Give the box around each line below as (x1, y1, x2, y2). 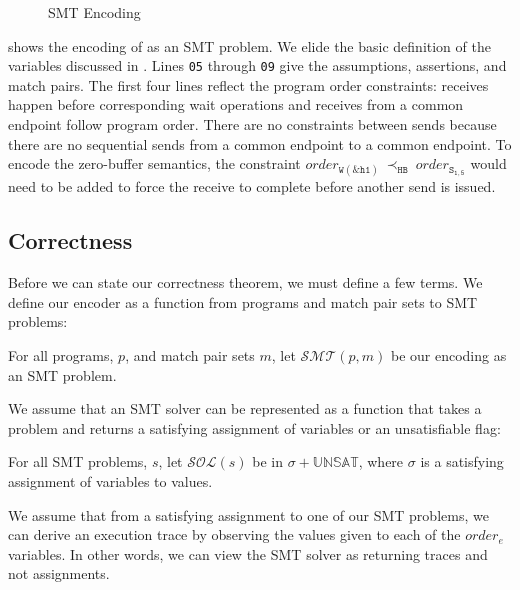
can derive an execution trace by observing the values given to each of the (8, 524, 461, 545)
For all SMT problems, (8, 451, 148, 472)
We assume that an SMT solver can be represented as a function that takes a (8, 398, 482, 419)
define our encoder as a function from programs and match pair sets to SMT (8, 291, 478, 312)
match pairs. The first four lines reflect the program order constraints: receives (8, 74, 489, 95)
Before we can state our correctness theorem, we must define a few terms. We (8, 272, 483, 293)
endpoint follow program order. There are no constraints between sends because (8, 114, 497, 135)
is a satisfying (420, 451, 504, 472)
